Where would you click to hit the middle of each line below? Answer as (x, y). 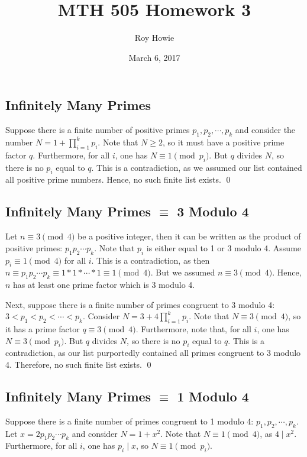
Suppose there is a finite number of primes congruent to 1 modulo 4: (130, 421)
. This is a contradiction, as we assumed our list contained (197, 167)
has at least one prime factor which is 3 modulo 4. (104, 285)
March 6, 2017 (154, 57)
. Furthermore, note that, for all (193, 329)
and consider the (265, 130)
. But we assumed (183, 272)
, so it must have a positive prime (223, 142)
